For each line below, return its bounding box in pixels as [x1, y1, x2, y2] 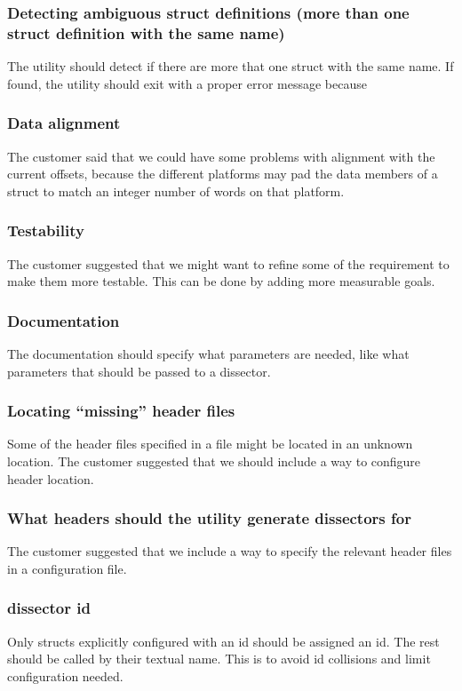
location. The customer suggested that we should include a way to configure [7, 451, 421, 470]
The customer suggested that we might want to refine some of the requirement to [7, 254, 450, 273]
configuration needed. [7, 666, 123, 685]
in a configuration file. [7, 559, 127, 577]
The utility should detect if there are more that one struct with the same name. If [7, 57, 454, 75]
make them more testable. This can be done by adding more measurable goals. [7, 272, 435, 290]
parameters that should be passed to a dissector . [7, 361, 271, 380]
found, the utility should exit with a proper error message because [7, 74, 367, 92]
